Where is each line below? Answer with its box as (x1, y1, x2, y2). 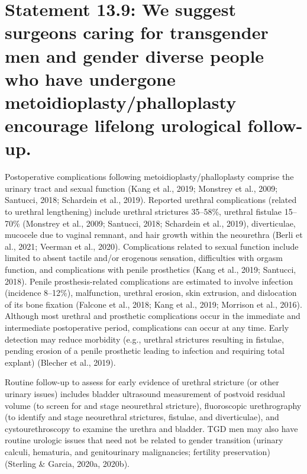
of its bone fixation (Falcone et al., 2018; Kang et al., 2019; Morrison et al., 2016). (5, 298, 302, 310)
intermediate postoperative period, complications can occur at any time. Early (5, 321, 289, 333)
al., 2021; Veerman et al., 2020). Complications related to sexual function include (5, 240, 299, 252)
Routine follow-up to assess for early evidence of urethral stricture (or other (5, 376, 279, 388)
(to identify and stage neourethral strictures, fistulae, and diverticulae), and (5, 411, 279, 423)
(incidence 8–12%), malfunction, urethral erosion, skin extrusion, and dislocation (5, 286, 297, 299)
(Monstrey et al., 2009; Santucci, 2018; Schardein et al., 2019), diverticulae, (22, 217, 296, 229)
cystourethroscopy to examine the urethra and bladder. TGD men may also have (5, 422, 298, 434)
